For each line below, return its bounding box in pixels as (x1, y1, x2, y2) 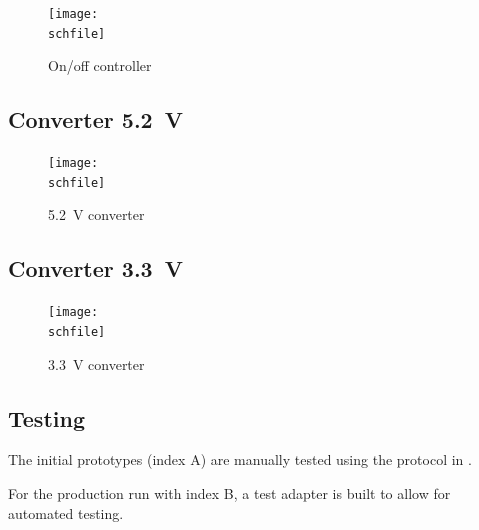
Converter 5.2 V (8, 104, 183, 135)
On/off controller (48, 55, 152, 76)
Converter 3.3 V (8, 253, 183, 284)
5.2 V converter (48, 204, 145, 225)
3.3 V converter (48, 353, 145, 374)
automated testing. (8, 502, 124, 523)
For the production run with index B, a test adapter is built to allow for (8, 482, 451, 503)
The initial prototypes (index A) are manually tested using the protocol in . (8, 449, 472, 470)
